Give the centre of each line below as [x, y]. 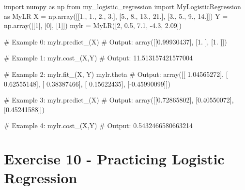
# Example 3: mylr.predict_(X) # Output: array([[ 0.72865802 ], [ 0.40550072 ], [119, 100]
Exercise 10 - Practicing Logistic [114, 159]
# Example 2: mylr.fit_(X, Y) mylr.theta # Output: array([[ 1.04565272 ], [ [116, 74]
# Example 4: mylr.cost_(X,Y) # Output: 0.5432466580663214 [99, 125]
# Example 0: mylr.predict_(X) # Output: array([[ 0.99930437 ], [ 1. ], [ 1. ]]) [115, 41]
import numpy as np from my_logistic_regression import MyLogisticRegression [122, 6]
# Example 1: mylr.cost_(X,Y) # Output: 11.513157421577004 [99, 58]
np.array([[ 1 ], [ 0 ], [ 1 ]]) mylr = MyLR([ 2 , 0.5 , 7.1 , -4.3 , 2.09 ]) [93, 25]
